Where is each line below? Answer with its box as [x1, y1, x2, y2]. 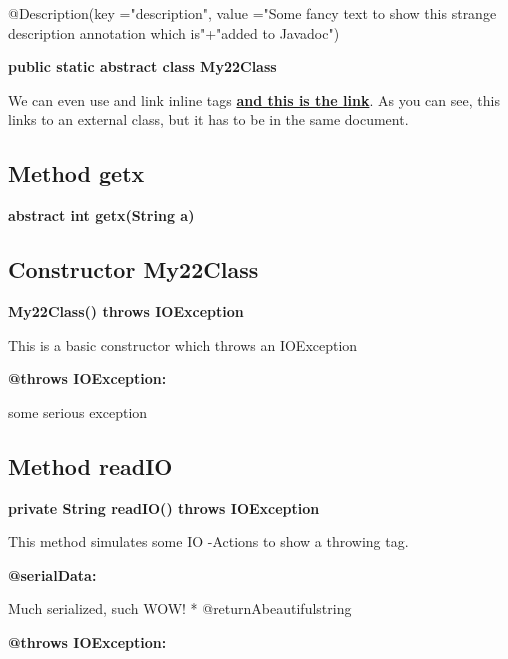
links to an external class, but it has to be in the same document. [8, 109, 409, 130]
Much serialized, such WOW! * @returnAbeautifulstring [8, 598, 352, 619]
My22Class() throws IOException [8, 300, 244, 321]
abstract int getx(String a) [8, 205, 195, 226]
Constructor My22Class [8, 254, 259, 285]
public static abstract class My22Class [8, 56, 277, 77]
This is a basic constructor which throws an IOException [8, 334, 358, 355]
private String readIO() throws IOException [8, 497, 320, 518]
